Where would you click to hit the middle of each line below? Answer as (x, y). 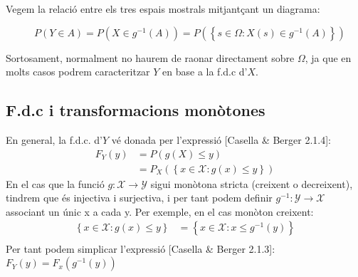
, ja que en (328, 57)
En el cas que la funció (55, 183)
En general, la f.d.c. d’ (54, 139)
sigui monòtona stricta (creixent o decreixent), (252, 183)
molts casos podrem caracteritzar (78, 72)
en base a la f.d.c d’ (205, 72)
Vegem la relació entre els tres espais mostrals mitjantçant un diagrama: (163, 9)
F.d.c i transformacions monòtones (136, 110)
